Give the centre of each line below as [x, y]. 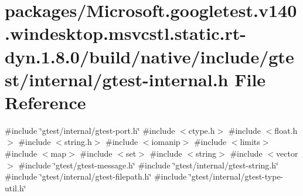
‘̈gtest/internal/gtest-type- [236, 176]
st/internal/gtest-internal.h [117, 79]
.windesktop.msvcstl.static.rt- [125, 33]
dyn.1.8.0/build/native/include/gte [149, 56]
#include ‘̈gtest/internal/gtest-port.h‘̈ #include [90, 130]
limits [250, 142]
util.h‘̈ [16, 187]
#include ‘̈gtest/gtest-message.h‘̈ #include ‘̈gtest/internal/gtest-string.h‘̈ [148, 165]
